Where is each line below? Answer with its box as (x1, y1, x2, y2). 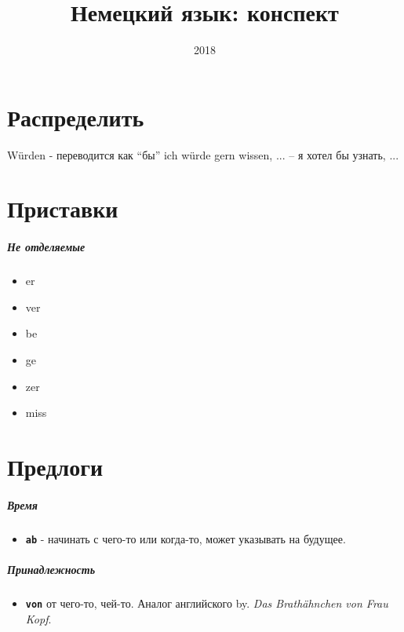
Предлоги (7, 450, 104, 482)
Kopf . (25, 610, 52, 627)
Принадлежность (7, 561, 96, 577)
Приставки (7, 192, 118, 225)
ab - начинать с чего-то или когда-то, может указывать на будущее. (25, 530, 346, 546)
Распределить (7, 100, 144, 133)
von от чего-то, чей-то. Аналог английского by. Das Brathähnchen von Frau (25, 594, 388, 611)
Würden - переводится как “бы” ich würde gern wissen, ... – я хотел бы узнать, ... (7, 146, 399, 163)
